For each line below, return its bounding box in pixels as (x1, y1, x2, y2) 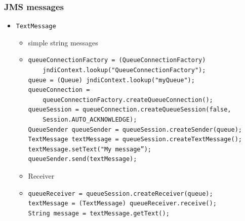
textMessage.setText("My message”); (28, 145, 151, 153)
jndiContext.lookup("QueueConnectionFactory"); (43, 67, 206, 74)
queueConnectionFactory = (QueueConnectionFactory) (28, 57, 206, 64)
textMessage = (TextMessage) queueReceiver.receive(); (28, 200, 217, 207)
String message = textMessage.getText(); (28, 209, 170, 217)
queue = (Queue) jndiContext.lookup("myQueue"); (28, 76, 195, 84)
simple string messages (28, 37, 98, 47)
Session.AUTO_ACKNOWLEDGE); (43, 116, 137, 124)
